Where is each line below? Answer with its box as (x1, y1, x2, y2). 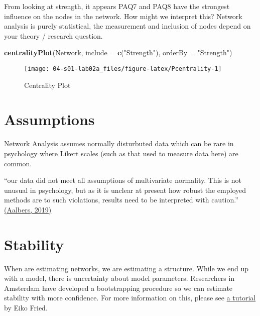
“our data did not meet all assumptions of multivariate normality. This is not (4, 175, 242, 185)
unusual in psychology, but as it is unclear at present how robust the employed (4, 184, 246, 195)
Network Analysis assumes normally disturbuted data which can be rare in (4, 138, 234, 149)
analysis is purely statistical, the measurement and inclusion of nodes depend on (4, 21, 251, 31)
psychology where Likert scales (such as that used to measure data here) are (4, 148, 238, 158)
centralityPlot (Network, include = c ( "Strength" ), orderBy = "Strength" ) (4, 47, 232, 58)
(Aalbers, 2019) (4, 204, 52, 215)
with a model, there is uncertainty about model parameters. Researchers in (4, 273, 235, 283)
